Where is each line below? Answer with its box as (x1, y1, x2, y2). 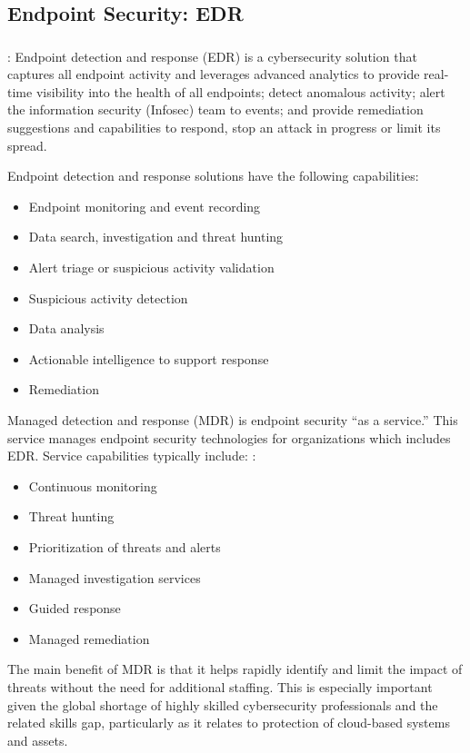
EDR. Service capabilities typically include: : (7, 446, 256, 465)
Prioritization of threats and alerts (28, 537, 221, 556)
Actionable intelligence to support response (28, 349, 269, 368)
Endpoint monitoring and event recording (28, 196, 261, 215)
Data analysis (28, 319, 105, 338)
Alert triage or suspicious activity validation (28, 258, 275, 277)
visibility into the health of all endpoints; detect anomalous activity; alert (35, 82, 445, 101)
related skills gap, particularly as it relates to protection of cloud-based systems (7, 713, 450, 732)
